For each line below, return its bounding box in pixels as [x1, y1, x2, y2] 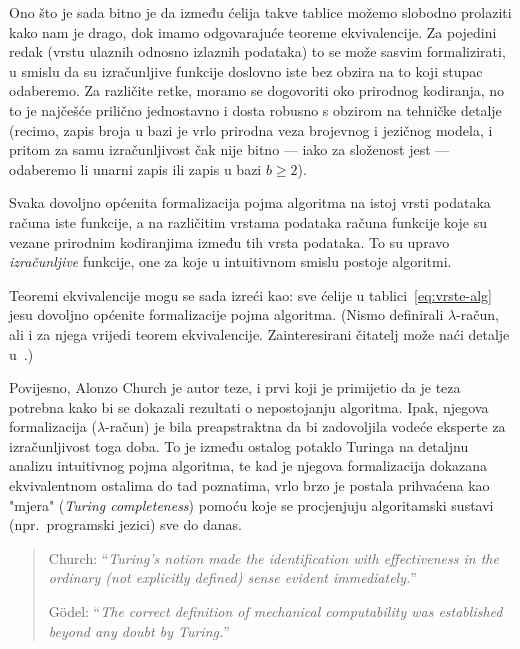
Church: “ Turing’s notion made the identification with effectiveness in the [48, 547, 499, 568]
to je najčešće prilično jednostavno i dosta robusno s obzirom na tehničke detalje [9, 99, 502, 120]
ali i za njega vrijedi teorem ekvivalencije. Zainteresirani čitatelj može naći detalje [9, 323, 510, 344]
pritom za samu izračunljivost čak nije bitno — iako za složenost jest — [9, 139, 450, 160]
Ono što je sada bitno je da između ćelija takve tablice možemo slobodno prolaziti [9, 2, 512, 22]
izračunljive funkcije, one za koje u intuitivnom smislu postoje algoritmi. [9, 251, 452, 272]
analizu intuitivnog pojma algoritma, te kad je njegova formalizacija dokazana [9, 455, 488, 476]
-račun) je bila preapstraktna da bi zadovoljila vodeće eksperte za [105, 416, 506, 437]
